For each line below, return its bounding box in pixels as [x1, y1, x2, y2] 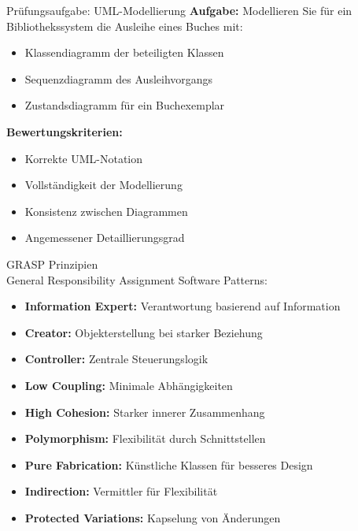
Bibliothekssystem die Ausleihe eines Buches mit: [6, 17, 243, 34]
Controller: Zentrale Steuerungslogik [24, 351, 209, 367]
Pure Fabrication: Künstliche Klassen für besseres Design [24, 456, 313, 473]
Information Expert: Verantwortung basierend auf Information [24, 298, 341, 314]
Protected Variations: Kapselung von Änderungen [24, 509, 281, 525]
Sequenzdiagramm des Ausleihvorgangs [24, 70, 213, 87]
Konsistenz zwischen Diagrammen [24, 202, 188, 219]
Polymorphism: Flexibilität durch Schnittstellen [24, 430, 266, 447]
